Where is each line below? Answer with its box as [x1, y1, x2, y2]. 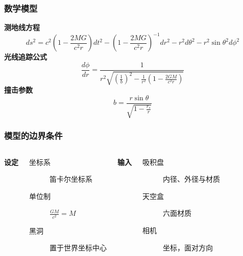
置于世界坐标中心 [50, 242, 107, 253]
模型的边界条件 [4, 129, 63, 142]
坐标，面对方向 [163, 242, 213, 252]
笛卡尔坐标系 [50, 174, 92, 184]
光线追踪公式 [4, 51, 47, 62]
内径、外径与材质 [163, 174, 220, 184]
